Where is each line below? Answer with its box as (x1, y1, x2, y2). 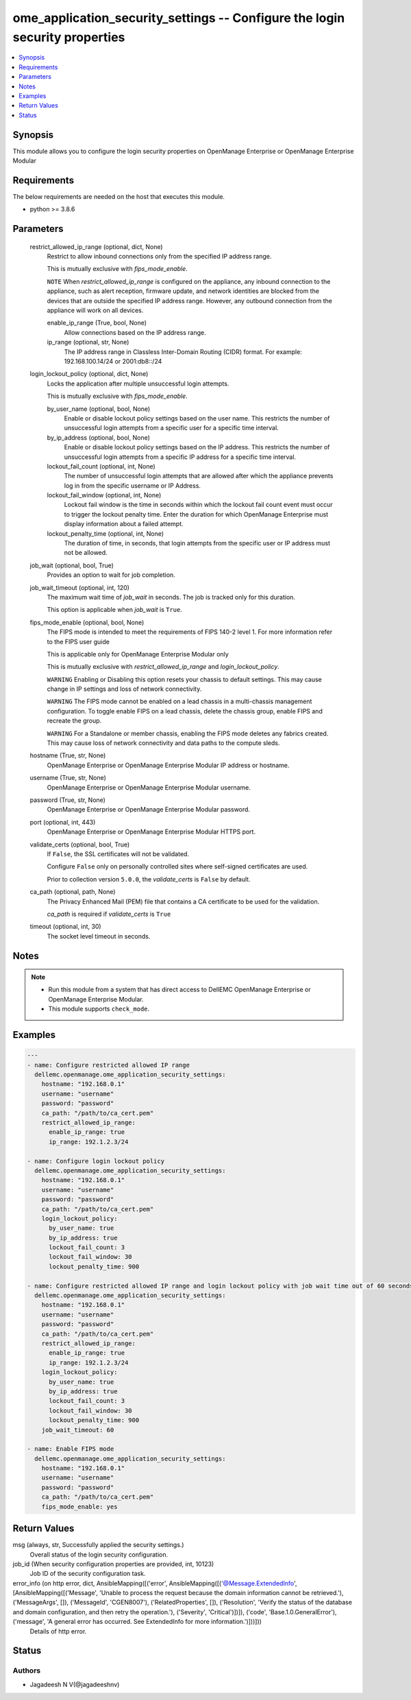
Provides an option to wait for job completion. (47, 571, 176, 579)
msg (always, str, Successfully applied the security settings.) (12, 1541, 184, 1549)
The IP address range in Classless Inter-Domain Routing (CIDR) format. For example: (64, 347, 303, 356)
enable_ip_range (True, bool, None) (47, 319, 147, 327)
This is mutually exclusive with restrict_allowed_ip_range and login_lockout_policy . (47, 663, 280, 671)
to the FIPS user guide (47, 637, 110, 646)
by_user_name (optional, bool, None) (47, 405, 151, 413)
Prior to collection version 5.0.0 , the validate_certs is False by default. (47, 875, 251, 883)
